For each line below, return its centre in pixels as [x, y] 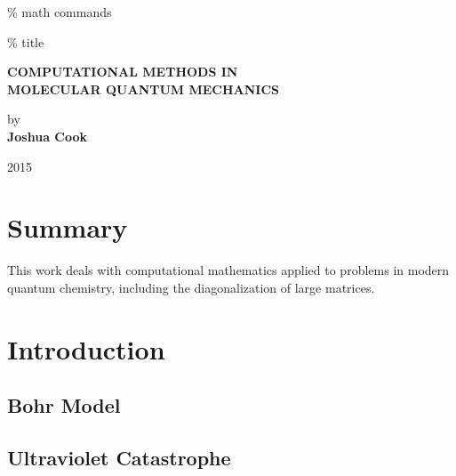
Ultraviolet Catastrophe [119, 458]
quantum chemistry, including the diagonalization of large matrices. [191, 287]
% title [26, 41]
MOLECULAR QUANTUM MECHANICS [144, 89]
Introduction [86, 348]
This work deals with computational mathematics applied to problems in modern [228, 270]
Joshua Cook [48, 136]
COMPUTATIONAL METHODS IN [123, 72]
